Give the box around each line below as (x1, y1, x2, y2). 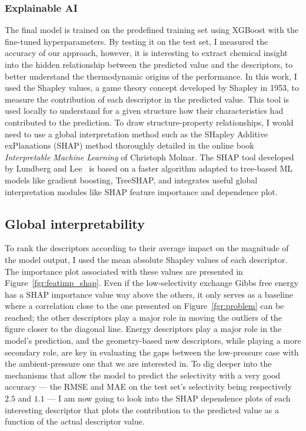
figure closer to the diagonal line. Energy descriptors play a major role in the (5, 323, 282, 335)
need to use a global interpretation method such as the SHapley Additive (5, 127, 268, 140)
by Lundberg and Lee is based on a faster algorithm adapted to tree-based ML (5, 162, 293, 175)
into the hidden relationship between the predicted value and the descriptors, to (5, 58, 293, 70)
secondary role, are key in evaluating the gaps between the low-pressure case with (5, 346, 299, 358)
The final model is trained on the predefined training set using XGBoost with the (5, 24, 298, 36)
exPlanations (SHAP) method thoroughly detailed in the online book (5, 139, 254, 152)
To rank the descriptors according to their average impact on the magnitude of (5, 242, 289, 254)
